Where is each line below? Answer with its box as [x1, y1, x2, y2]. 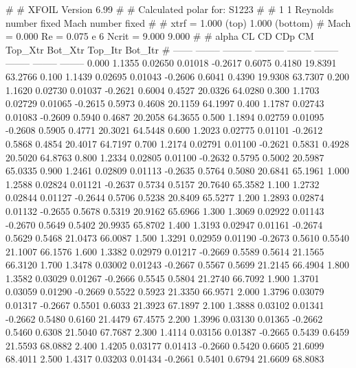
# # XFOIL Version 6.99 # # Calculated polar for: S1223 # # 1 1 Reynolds [5, 2, 334, 16]
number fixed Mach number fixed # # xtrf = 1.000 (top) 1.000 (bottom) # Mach [5, 15, 351, 30]
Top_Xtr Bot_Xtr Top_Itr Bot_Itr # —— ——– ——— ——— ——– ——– [5, 42, 339, 56]
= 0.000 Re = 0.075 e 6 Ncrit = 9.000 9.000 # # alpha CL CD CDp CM [5, 29, 314, 43]
